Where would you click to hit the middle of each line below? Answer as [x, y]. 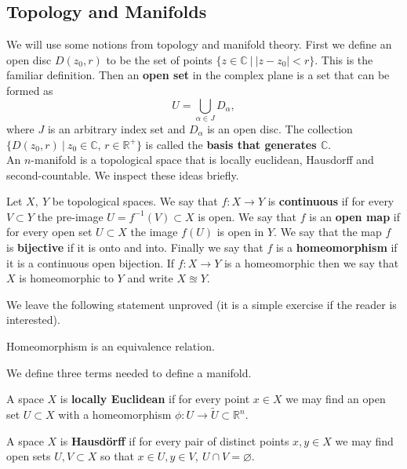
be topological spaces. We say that [135, 201]
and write [150, 278]
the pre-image [70, 216]
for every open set [49, 232]
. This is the [344, 59]
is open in [240, 232]
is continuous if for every [331, 201]
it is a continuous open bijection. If [91, 262]
